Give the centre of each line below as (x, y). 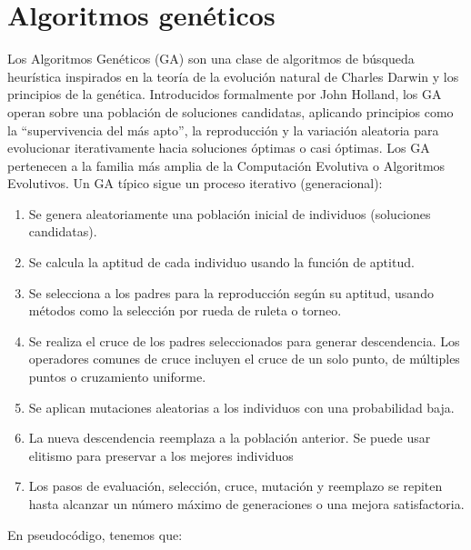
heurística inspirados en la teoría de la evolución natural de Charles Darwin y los (233, 76)
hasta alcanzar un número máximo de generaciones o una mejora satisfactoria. (246, 504)
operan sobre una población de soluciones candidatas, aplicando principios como (230, 111)
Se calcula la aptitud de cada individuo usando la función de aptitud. (221, 262)
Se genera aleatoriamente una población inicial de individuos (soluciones (230, 213)
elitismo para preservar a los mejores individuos (161, 455)
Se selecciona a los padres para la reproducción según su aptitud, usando (231, 292)
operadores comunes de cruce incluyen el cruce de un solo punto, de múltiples (244, 359)
